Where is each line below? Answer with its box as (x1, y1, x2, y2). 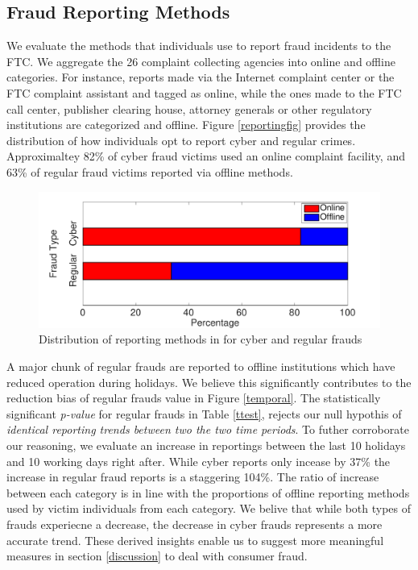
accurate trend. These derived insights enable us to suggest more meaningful (6, 531, 384, 548)
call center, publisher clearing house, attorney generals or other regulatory (6, 100, 372, 117)
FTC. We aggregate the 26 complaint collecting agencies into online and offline (6, 52, 395, 69)
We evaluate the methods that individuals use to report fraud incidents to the (6, 37, 391, 54)
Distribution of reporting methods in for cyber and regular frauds (39, 331, 362, 347)
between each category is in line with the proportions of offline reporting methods (6, 484, 410, 501)
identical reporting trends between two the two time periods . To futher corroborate (6, 421, 409, 438)
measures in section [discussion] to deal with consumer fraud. (6, 547, 308, 564)
